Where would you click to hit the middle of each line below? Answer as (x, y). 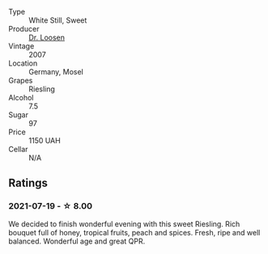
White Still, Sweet (58, 20)
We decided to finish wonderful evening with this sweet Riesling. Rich (124, 224)
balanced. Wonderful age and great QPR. (77, 241)
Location (23, 63)
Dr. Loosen (47, 37)
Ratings (28, 183)
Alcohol (21, 97)
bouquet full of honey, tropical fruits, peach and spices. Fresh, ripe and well (134, 232)
